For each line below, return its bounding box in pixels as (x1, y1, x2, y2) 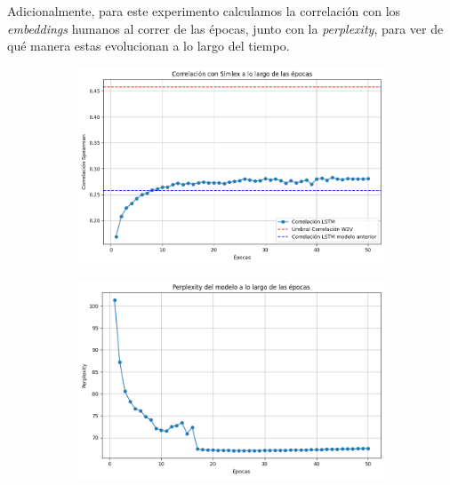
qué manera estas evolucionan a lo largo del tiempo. (7, 36, 290, 55)
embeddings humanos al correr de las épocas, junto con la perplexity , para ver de (7, 19, 444, 37)
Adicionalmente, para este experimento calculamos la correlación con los (7, 2, 401, 20)
